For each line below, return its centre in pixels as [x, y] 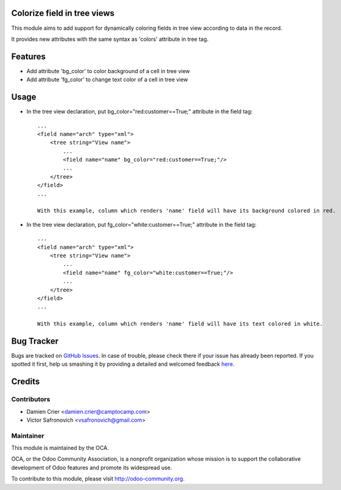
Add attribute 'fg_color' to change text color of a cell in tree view [107, 80]
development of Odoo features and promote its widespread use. [92, 467]
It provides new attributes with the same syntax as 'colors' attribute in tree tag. [110, 39]
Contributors [31, 399]
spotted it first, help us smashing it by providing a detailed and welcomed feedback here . [123, 364]
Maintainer [28, 436]
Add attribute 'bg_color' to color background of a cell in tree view [108, 71]
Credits [26, 382]
